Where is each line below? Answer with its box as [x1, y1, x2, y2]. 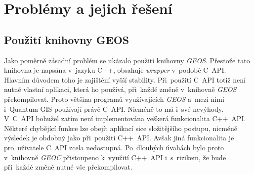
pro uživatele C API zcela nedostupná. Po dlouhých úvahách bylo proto [4, 142, 224, 152]
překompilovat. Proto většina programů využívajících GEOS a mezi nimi [4, 93, 224, 104]
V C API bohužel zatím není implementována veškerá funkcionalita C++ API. [4, 113, 246, 124]
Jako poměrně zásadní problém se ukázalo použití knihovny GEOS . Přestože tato [4, 55, 250, 65]
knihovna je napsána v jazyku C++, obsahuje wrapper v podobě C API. [4, 65, 226, 75]
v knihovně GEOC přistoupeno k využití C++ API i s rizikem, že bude [4, 152, 226, 162]
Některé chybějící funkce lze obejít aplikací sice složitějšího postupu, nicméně [4, 123, 238, 133]
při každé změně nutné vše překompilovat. [4, 162, 132, 172]
